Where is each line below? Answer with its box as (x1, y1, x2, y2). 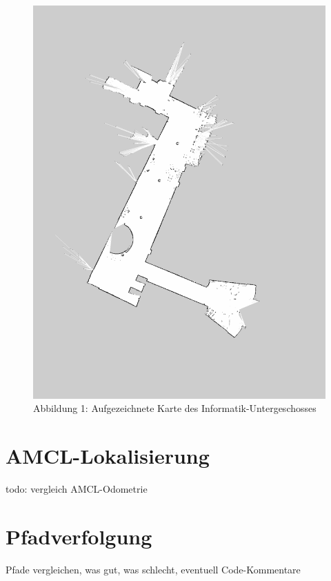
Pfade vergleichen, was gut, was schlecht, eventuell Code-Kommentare (6, 562, 301, 576)
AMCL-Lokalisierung (6, 442, 210, 470)
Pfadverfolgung (6, 522, 152, 550)
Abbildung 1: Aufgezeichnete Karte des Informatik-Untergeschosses (33, 401, 317, 415)
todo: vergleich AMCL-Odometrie (6, 482, 148, 496)
